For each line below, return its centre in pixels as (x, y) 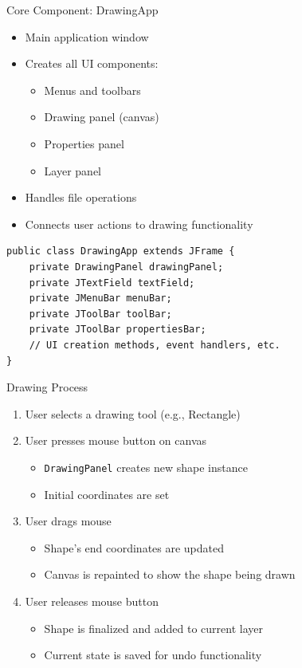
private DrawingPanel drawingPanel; (126, 267)
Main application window (87, 36)
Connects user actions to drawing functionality (139, 224)
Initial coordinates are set (107, 494)
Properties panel (84, 143)
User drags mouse (68, 521)
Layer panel (73, 170)
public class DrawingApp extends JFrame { (121, 251)
